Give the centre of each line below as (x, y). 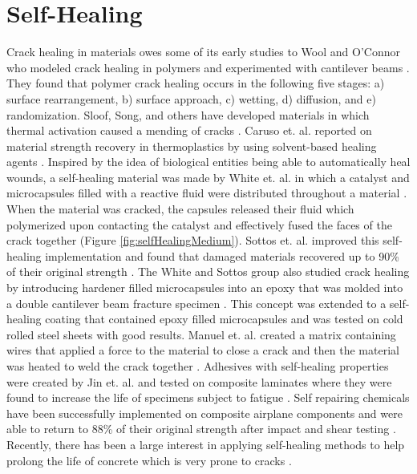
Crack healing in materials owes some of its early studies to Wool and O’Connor (203, 52)
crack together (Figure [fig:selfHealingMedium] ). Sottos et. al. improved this (193, 240)
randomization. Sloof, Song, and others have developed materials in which (188, 114)
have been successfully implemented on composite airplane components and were (204, 413)
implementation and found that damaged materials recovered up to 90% (222, 255)
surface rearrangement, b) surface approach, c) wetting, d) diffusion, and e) (191, 98)
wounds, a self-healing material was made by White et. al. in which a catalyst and (208, 177)
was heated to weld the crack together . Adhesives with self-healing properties (198, 366)
